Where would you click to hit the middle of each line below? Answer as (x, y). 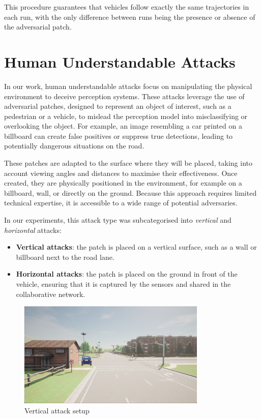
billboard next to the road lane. (65, 257)
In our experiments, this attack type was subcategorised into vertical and (118, 220)
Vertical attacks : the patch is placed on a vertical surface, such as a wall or (136, 247)
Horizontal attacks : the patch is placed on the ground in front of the (127, 274)
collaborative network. (51, 294)
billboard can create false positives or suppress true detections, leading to (119, 136)
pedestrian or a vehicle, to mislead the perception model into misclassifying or (126, 116)
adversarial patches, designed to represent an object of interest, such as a (118, 106)
